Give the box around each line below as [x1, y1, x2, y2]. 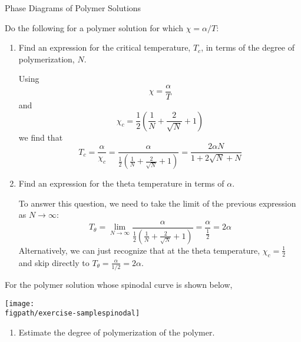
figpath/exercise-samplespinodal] [5, 309, 140, 318]
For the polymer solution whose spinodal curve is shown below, [5, 278, 233, 290]
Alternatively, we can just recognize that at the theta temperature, [18, 244, 260, 256]
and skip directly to [18, 256, 90, 268]
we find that [18, 131, 63, 143]
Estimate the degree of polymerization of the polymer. [18, 326, 215, 338]
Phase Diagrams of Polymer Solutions [5, 2, 141, 14]
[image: [5, 299, 35, 308]
